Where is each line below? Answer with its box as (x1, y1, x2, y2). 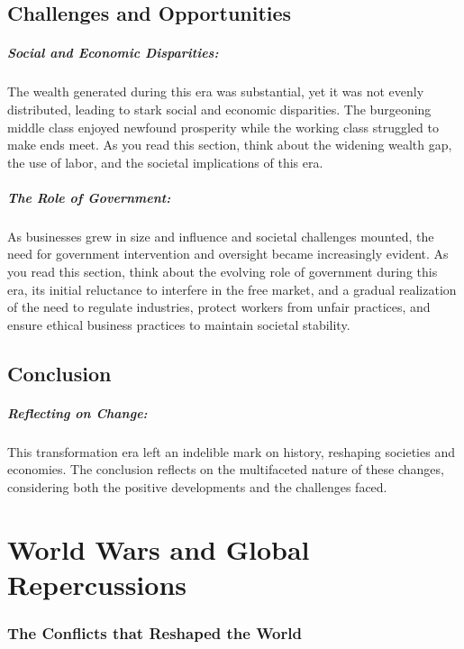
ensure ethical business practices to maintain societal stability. (7, 315, 350, 334)
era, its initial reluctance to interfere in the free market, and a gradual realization (7, 279, 457, 298)
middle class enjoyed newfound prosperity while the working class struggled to (7, 117, 439, 136)
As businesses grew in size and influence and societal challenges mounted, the (7, 226, 434, 245)
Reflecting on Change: (7, 403, 148, 422)
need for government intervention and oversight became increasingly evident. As (7, 244, 449, 263)
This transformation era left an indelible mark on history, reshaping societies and (7, 442, 455, 461)
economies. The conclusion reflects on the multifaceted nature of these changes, (7, 460, 444, 479)
